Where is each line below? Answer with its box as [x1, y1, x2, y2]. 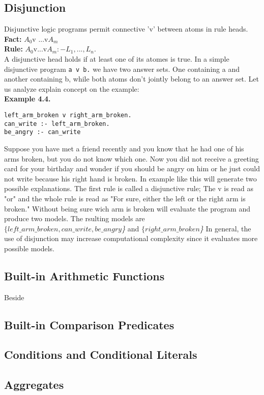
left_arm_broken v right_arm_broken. [4, 112, 132, 119]
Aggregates [4, 377, 64, 392]
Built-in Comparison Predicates [4, 317, 174, 332]
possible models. [4, 243, 55, 253]
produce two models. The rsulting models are [4, 213, 145, 224]
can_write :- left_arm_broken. [4, 120, 110, 127]
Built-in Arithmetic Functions [4, 268, 165, 283]
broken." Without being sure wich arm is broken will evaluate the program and [4, 203, 250, 214]
